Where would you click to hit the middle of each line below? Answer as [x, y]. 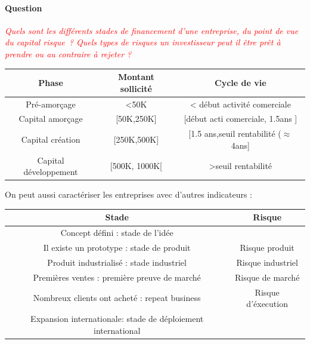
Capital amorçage [51, 119]
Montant [136, 77]
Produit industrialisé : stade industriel [117, 262]
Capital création [51, 139]
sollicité [136, 88]
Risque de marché [267, 277]
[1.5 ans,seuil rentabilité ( [235, 133]
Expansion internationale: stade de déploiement [117, 319]
